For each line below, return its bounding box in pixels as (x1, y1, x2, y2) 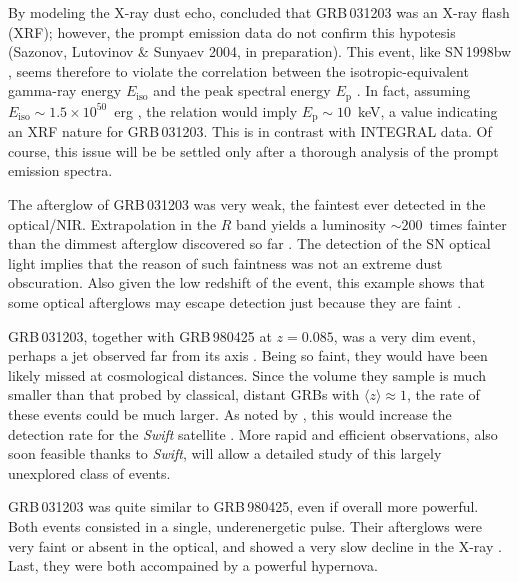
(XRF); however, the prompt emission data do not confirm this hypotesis (8, 21, 456, 42)
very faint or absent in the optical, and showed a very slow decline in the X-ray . (8, 535, 502, 556)
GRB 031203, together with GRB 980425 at (8, 325, 272, 346)
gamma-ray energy (8, 80, 122, 101)
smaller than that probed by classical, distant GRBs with (8, 384, 360, 405)
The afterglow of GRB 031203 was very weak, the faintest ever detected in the (8, 194, 486, 215)
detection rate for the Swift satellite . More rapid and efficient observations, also (8, 423, 498, 444)
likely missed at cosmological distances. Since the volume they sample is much (8, 364, 487, 385)
